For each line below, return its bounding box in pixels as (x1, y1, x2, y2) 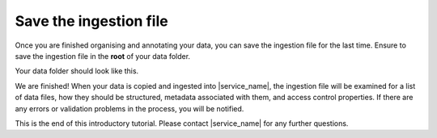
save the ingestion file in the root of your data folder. (15, 51, 190, 61)
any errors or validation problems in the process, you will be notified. (15, 103, 244, 113)
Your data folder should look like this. (15, 66, 139, 76)
